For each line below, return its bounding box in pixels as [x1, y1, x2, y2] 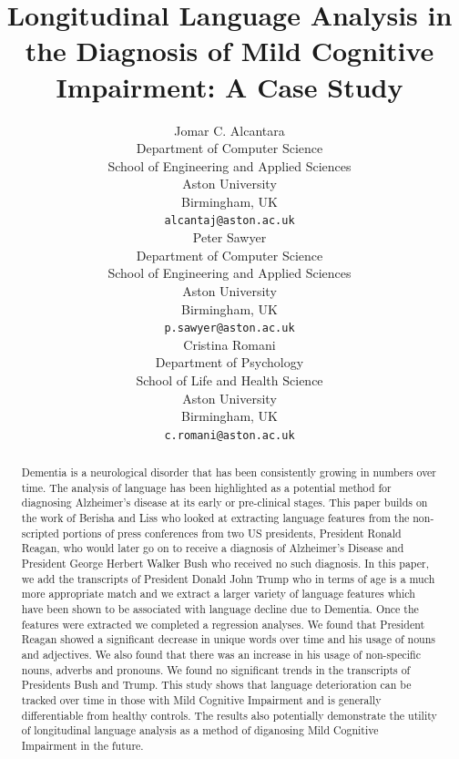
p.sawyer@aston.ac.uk [164, 322, 295, 335]
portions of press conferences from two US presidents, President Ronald [62, 525, 402, 540]
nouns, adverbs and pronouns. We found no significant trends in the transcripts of [21, 662, 411, 677]
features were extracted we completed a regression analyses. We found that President [21, 616, 425, 631]
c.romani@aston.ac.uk [164, 428, 295, 442]
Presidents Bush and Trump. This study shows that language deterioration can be [21, 677, 412, 692]
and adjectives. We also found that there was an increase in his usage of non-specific [21, 647, 421, 662]
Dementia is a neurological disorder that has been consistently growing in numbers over [21, 465, 437, 480]
